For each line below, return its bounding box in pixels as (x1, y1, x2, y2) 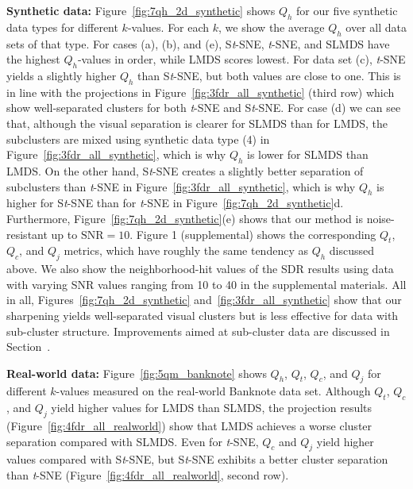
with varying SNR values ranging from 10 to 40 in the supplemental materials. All (6, 275, 407, 292)
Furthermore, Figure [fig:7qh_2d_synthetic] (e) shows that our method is (6, 210, 363, 226)
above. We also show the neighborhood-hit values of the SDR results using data (6, 260, 394, 277)
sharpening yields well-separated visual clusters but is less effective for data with (6, 306, 399, 323)
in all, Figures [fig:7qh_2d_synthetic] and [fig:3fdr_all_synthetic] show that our (6, 291, 402, 308)
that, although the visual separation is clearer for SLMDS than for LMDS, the (6, 114, 388, 131)
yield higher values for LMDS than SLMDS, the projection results (51, 399, 372, 416)
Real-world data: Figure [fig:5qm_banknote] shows (6, 364, 267, 381)
